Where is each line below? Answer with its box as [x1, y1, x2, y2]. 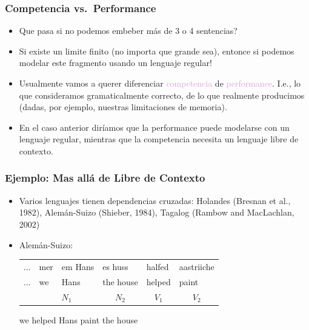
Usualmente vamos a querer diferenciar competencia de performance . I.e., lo [19, 77, 301, 89]
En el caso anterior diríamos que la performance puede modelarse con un [19, 120, 290, 133]
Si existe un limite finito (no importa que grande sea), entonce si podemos [19, 44, 294, 57]
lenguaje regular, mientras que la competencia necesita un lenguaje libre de [19, 133, 299, 145]
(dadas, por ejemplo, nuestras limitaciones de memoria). [19, 101, 227, 113]
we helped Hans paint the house [19, 313, 138, 326]
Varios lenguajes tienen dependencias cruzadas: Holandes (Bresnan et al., [19, 194, 291, 206]
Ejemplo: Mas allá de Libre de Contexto [5, 170, 205, 185]
